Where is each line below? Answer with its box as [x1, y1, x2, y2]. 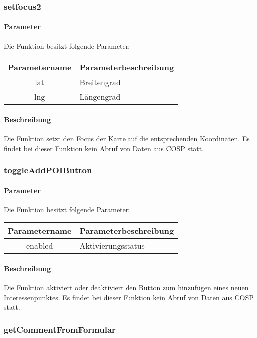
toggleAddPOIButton [4, 164, 92, 176]
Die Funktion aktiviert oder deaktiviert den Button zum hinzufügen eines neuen [4, 282, 249, 293]
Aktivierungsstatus [79, 240, 145, 252]
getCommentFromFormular [4, 323, 116, 335]
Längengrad [79, 91, 121, 103]
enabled [26, 240, 53, 252]
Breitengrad [79, 76, 121, 88]
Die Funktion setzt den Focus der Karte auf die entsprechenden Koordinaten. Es [4, 133, 250, 144]
